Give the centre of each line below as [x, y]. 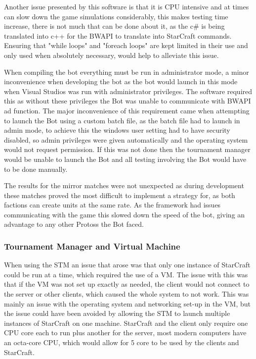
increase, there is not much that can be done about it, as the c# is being [114, 26]
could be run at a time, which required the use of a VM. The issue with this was [126, 274]
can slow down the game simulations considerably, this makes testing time [116, 16]
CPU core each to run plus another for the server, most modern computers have [125, 333]
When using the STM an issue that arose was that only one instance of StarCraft [127, 265]
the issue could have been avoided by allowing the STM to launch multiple [117, 313]
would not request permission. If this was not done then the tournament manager [127, 149]
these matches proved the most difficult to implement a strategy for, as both [120, 195]
